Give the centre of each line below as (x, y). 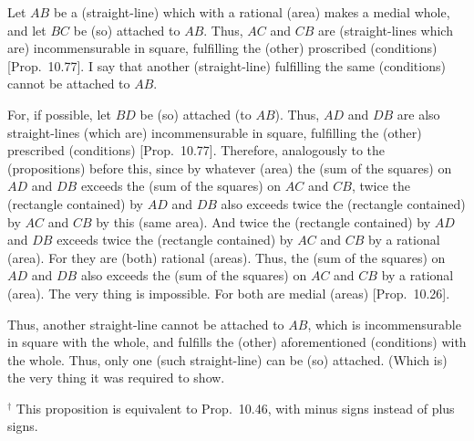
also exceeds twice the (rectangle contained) (343, 203)
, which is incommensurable (384, 324)
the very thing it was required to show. (116, 378)
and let (27, 30)
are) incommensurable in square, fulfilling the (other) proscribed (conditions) (222, 48)
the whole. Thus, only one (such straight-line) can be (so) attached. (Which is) (227, 359)
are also (418, 114)
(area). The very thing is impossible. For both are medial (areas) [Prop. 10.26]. (229, 293)
